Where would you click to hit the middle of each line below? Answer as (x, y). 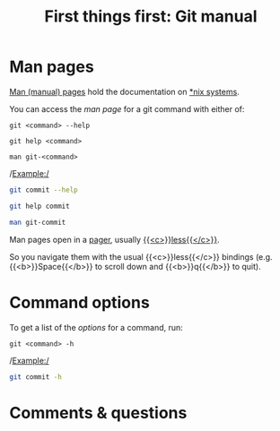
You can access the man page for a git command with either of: (127, 108)
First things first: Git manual (151, 17)
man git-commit (38, 222)
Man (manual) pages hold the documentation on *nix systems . (124, 91)
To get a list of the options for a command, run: (96, 327)
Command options (79, 302)
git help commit (39, 206)
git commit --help (44, 190)
